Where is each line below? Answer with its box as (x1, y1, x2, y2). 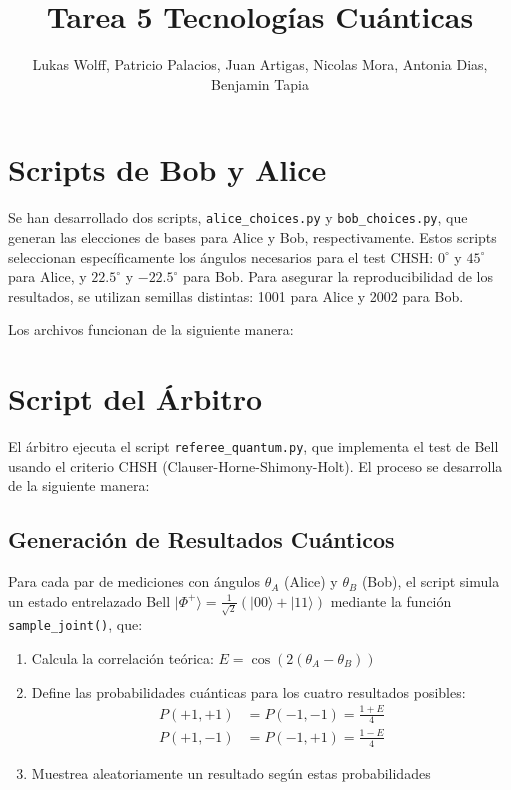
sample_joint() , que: (8, 614, 143, 635)
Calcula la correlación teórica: (31, 648, 214, 668)
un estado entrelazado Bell (8, 590, 171, 611)
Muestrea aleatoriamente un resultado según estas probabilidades (31, 762, 431, 783)
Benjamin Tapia (211, 73, 309, 94)
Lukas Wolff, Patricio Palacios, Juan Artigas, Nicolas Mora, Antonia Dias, (32, 54, 488, 75)
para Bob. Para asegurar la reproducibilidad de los (183, 266, 494, 287)
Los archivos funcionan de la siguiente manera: (8, 319, 294, 340)
